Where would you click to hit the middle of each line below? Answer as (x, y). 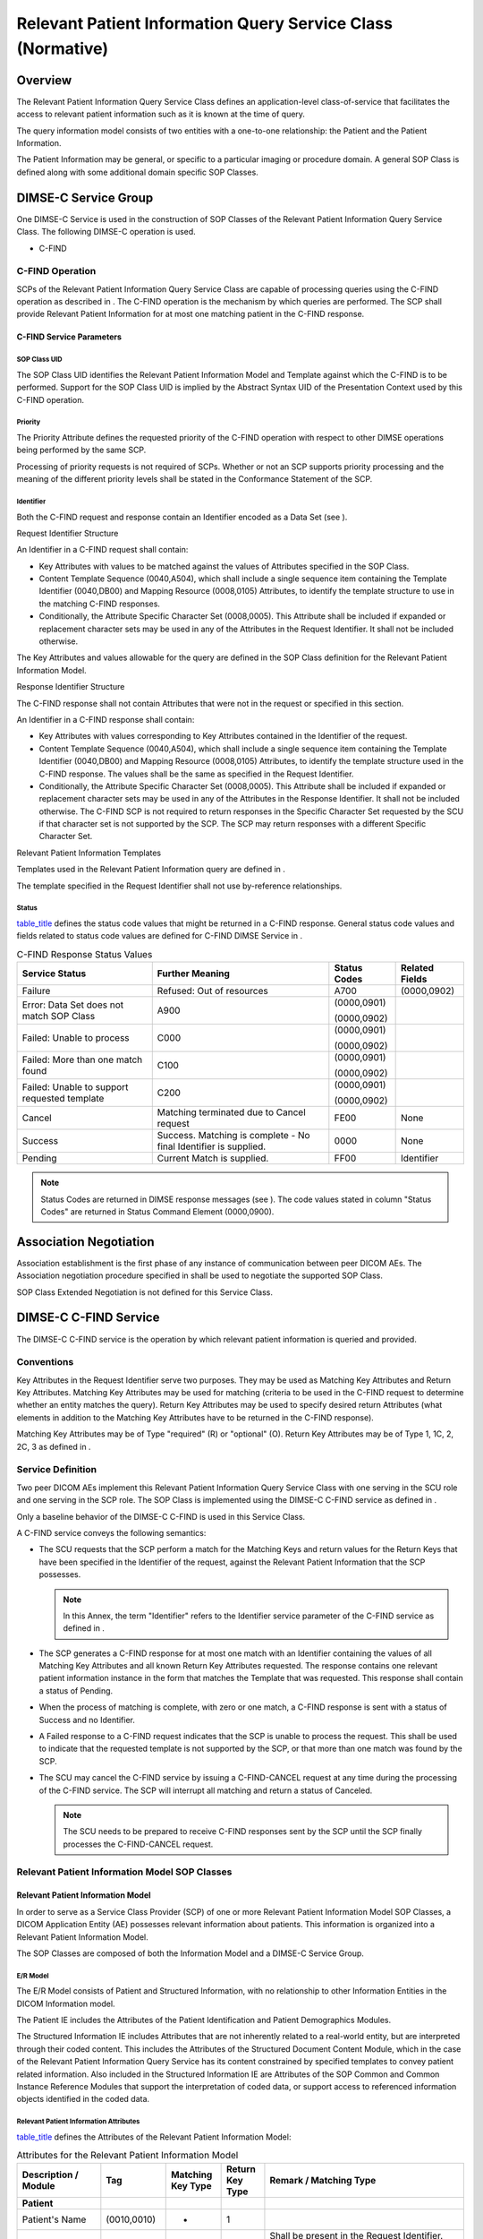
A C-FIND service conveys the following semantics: (111, 1532)
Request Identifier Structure (68, 533)
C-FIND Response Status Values (85, 954)
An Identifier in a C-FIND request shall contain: (102, 550)
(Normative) (63, 48)
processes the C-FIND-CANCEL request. (138, 1844)
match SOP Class (59, 1017)
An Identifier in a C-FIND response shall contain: (106, 719)
